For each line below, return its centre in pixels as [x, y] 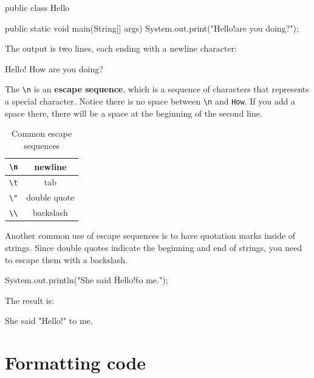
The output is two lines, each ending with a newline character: [121, 48]
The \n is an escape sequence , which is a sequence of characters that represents [157, 89]
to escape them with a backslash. [67, 259]
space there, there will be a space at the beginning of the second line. [134, 113]
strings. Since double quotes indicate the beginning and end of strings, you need [154, 247]
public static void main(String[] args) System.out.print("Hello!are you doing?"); [152, 28]
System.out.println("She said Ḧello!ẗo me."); [87, 280]
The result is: [30, 300]
